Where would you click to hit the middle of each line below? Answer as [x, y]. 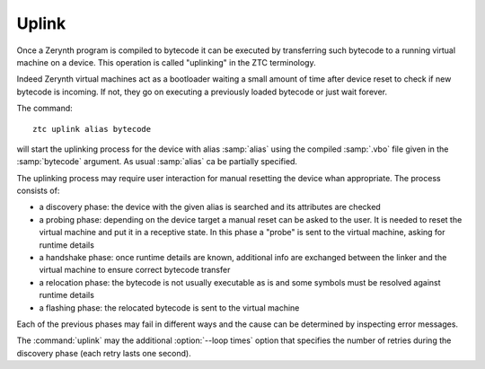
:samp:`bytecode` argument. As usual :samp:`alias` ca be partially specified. [157, 162]
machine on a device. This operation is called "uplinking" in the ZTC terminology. [166, 62]
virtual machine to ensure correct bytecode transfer [135, 270]
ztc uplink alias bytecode [92, 129]
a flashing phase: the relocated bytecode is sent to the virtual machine [169, 307]
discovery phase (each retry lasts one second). [104, 353]
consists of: [38, 191]
